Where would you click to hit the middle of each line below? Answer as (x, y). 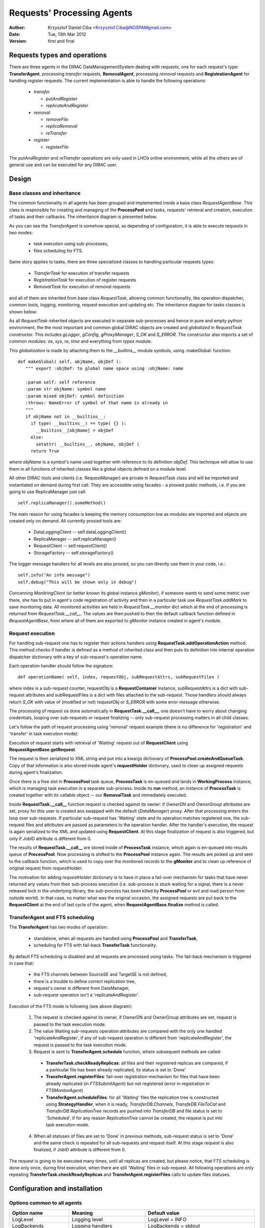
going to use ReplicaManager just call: (48, 492)
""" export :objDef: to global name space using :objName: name (104, 369)
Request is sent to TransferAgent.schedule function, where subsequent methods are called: (127, 1052)
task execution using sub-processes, (71, 244)
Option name (27, 1213)
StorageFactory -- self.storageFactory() (74, 553)
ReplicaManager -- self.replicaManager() (75, 539)
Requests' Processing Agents (71, 13)
